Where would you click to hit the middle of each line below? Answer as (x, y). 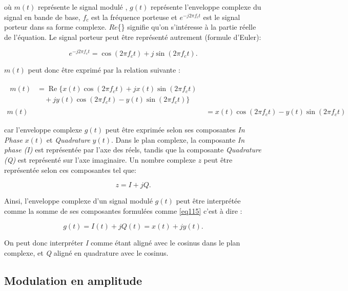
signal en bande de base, (42, 17)
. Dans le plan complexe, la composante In (178, 139)
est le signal (222, 17)
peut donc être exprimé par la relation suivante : (104, 70)
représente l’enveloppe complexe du (206, 7)
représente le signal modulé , (83, 7)
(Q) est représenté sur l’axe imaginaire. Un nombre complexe (100, 159)
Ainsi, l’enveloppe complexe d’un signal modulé (78, 201)
